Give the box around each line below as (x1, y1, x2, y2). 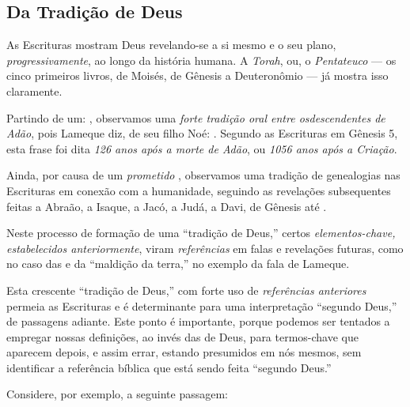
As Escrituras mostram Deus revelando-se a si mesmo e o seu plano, (6, 36, 336, 53)
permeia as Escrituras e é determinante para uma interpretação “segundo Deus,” (6, 297, 397, 314)
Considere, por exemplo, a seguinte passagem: (6, 386, 228, 402)
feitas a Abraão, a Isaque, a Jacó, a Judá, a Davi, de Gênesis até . (6, 198, 327, 214)
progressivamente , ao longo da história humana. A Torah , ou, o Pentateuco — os (6, 51, 397, 68)
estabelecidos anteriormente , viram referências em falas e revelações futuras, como (6, 239, 404, 256)
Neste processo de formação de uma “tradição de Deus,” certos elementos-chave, (6, 224, 396, 241)
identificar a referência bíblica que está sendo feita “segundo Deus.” (6, 359, 332, 375)
